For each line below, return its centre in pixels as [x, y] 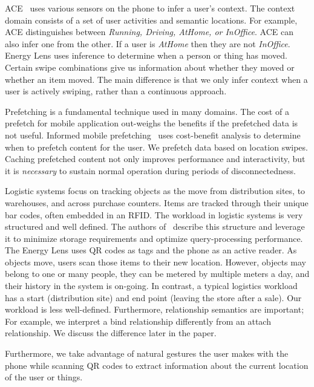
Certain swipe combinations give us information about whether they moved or [150, 67]
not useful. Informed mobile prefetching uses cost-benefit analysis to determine [153, 135]
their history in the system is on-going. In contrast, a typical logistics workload [151, 286]
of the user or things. [44, 377]
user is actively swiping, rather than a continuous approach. [116, 91]
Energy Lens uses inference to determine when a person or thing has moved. [146, 55]
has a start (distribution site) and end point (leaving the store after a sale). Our [153, 297]
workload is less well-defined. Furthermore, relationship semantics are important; [155, 309]
